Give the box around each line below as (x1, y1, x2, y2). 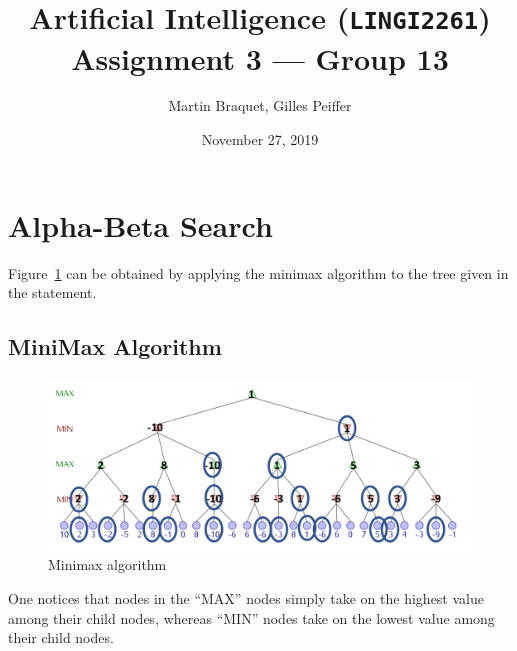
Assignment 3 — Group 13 (71, 37, 449, 78)
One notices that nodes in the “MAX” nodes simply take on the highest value (8, 587, 484, 608)
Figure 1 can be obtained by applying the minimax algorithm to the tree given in (8, 262, 509, 283)
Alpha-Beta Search (8, 204, 273, 245)
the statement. (8, 282, 97, 303)
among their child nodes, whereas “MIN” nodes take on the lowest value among (8, 607, 495, 628)
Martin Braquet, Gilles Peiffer (168, 95, 352, 116)
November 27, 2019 (201, 129, 319, 150)
